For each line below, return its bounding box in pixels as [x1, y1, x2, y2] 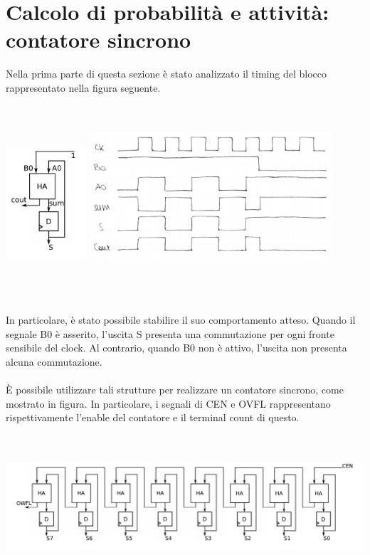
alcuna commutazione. [6, 354, 102, 369]
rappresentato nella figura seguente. [6, 80, 161, 95]
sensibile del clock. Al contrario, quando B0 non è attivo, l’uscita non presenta [6, 340, 347, 355]
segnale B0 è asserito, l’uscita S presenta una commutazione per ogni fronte [6, 326, 334, 341]
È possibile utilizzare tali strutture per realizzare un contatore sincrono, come [6, 382, 344, 397]
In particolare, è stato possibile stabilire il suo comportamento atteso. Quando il [6, 312, 356, 327]
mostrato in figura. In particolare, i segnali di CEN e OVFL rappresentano [6, 396, 331, 411]
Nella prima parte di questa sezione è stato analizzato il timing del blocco [6, 66, 327, 81]
